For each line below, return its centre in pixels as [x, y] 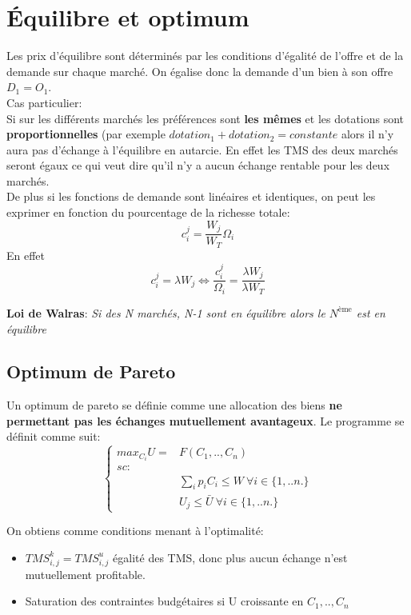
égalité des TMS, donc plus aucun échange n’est [230, 557]
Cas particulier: [44, 102]
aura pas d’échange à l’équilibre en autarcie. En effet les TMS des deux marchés [202, 149]
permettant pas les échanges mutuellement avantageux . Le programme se [205, 420]
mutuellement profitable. [85, 574]
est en [371, 312]
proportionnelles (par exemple [86, 134]
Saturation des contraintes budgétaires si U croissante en [164, 601]
